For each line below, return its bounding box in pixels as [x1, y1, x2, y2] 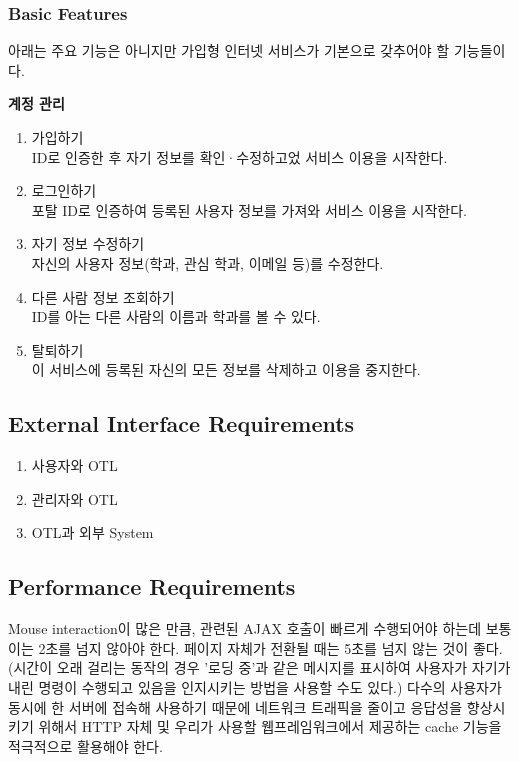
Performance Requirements [8, 571, 296, 602]
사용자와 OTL [31, 455, 118, 476]
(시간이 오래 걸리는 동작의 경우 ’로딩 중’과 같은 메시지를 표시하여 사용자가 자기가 [8, 657, 511, 678]
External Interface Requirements [8, 408, 355, 439]
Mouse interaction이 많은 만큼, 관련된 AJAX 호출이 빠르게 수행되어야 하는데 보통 [8, 618, 512, 639]
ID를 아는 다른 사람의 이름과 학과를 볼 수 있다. [31, 306, 321, 327]
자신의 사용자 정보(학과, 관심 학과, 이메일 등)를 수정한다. [31, 252, 384, 273]
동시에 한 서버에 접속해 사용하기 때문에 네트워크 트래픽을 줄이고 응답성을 [8, 696, 463, 717]
